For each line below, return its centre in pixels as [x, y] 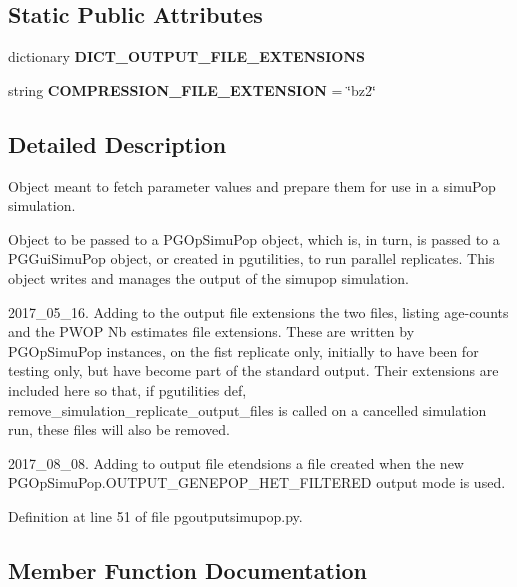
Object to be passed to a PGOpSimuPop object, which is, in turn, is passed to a [254, 238]
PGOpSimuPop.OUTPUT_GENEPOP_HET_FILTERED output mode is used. [257, 482]
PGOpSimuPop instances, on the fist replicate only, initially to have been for [243, 350]
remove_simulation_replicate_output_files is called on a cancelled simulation [247, 409]
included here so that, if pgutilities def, [127, 389]
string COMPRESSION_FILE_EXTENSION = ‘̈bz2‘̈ [192, 89]
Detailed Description [117, 143]
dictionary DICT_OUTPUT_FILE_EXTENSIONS [186, 56]
